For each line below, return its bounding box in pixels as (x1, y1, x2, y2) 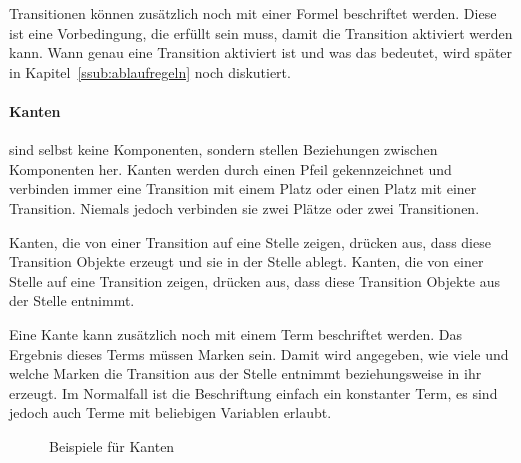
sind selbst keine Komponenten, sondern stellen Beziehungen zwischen (9, 139, 438, 160)
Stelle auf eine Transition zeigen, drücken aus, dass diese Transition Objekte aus (9, 270, 501, 291)
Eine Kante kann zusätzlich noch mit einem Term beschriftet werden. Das (9, 323, 462, 344)
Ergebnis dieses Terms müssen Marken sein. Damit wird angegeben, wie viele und (9, 343, 509, 364)
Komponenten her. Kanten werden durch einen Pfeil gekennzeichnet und (9, 158, 452, 179)
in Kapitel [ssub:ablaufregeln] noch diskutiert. (9, 61, 291, 82)
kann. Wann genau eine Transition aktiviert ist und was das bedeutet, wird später (9, 42, 513, 63)
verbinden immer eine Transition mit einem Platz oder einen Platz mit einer (9, 178, 477, 199)
